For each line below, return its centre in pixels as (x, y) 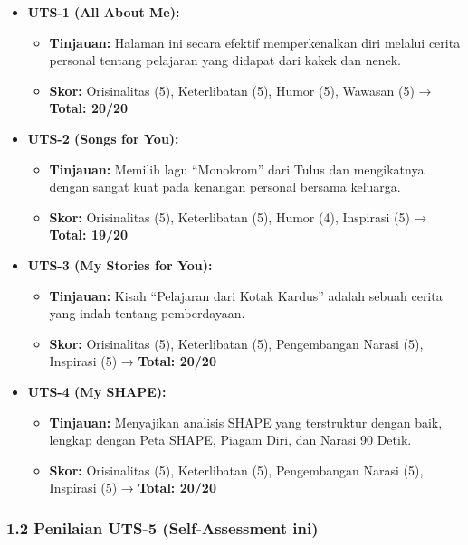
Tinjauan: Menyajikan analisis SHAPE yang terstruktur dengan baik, (246, 422)
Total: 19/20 (89, 235)
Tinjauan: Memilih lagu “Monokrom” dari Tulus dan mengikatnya (237, 169)
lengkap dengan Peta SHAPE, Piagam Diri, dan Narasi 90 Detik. (230, 440)
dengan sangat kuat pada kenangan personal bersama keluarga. (225, 187)
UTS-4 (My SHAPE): (97, 391)
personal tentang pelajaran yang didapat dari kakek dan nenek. (225, 60)
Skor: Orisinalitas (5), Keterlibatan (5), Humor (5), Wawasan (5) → (240, 90)
